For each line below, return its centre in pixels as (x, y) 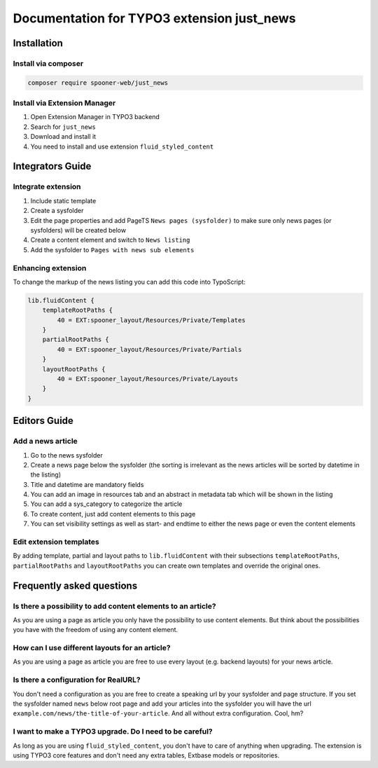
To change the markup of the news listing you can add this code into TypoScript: (129, 282)
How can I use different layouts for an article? (92, 648)
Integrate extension (47, 187)
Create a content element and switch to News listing (110, 240)
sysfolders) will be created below (78, 230)
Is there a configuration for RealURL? (77, 680)
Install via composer (48, 63)
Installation (38, 43)
